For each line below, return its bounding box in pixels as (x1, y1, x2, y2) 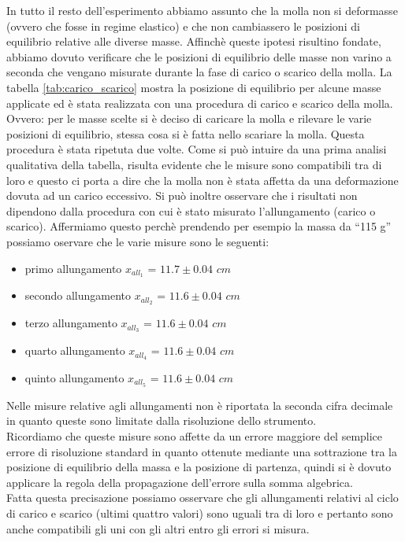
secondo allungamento (24, 287, 132, 304)
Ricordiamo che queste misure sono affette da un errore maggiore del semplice (6, 427, 383, 444)
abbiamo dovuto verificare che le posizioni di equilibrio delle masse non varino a (6, 48, 392, 65)
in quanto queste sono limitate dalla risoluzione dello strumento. (6, 412, 317, 429)
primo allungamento (24, 260, 122, 276)
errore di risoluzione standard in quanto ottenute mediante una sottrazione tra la (6, 443, 397, 459)
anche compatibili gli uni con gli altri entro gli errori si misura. (6, 520, 310, 536)
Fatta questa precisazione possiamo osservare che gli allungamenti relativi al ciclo (6, 489, 399, 506)
